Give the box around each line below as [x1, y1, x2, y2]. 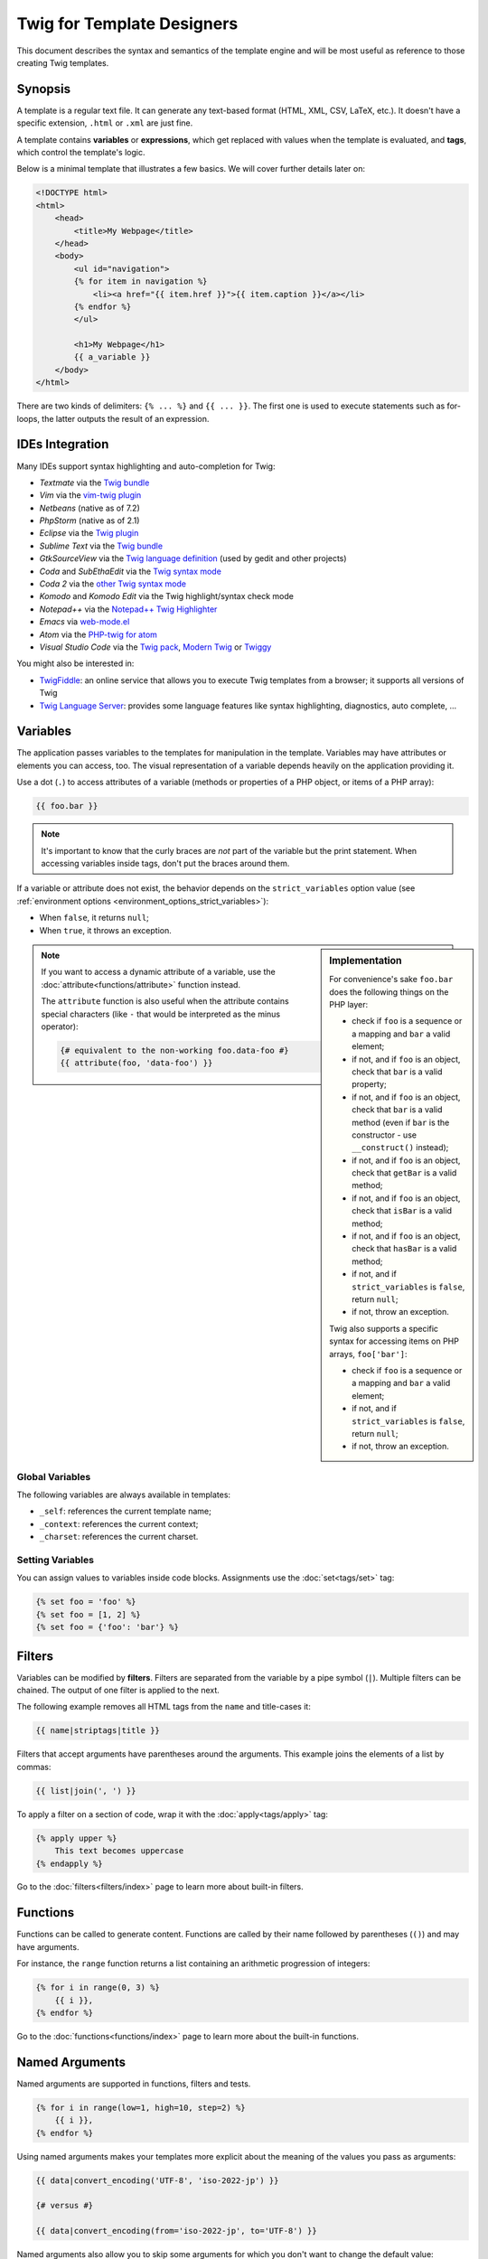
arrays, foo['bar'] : [329, 1348, 408, 1359]
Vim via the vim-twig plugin [39, 490, 142, 501]
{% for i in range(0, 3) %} [35, 1982, 160, 1992]
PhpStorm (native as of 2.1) [39, 515, 140, 526]
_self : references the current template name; [39, 1505, 211, 1517]
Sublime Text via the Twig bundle [39, 540, 163, 551]
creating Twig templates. [16, 57, 109, 68]
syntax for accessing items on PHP [329, 1336, 460, 1346]
